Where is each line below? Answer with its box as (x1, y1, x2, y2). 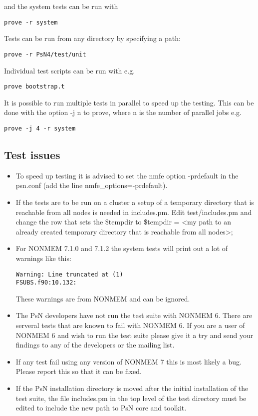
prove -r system (4, 18, 58, 26)
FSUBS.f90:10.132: (15, 279, 77, 286)
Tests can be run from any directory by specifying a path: (4, 33, 181, 43)
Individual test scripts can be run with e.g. (4, 65, 135, 75)
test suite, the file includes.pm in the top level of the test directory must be (15, 392, 247, 403)
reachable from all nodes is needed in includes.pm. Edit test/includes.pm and (15, 206, 252, 217)
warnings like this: (15, 252, 71, 263)
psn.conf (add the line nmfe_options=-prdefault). (15, 180, 168, 190)
